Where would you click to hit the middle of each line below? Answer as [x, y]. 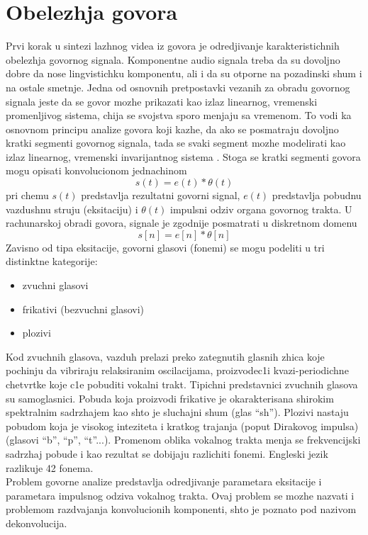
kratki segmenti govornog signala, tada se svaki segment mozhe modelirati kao [176, 143]
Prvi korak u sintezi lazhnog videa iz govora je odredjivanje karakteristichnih [173, 46]
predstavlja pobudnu [317, 195]
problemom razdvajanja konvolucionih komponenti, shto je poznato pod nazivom [181, 509]
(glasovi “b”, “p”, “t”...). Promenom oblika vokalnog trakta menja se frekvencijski [183, 440]
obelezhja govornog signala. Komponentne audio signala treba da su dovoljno [173, 59]
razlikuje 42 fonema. [50, 467]
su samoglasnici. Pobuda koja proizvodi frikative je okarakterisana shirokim [170, 398]
